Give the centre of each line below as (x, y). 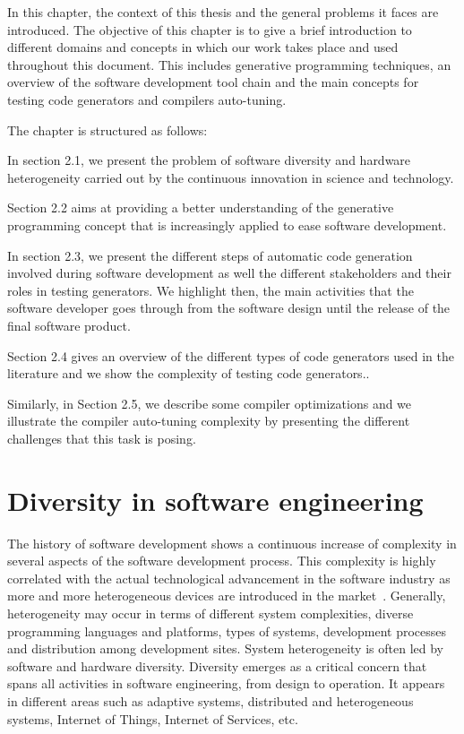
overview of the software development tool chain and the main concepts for (213, 82)
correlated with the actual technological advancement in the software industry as (229, 578)
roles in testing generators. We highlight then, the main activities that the (211, 290)
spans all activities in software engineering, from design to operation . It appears (226, 683)
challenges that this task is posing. (102, 438)
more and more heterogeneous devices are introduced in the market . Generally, (227, 596)
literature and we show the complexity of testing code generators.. (189, 373)
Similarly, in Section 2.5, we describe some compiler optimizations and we (210, 403)
